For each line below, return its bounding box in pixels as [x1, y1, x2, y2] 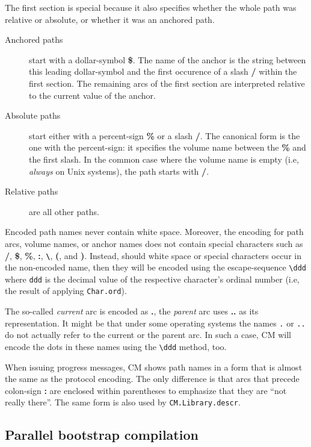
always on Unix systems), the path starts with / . [29, 164, 209, 177]
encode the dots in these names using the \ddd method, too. [5, 340, 227, 352]
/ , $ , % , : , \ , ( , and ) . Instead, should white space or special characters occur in [5, 249, 301, 261]
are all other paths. [29, 205, 99, 217]
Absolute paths [5, 109, 61, 122]
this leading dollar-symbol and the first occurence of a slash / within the [29, 65, 297, 78]
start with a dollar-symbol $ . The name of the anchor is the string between [29, 53, 306, 66]
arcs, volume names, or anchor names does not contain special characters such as [5, 237, 303, 249]
